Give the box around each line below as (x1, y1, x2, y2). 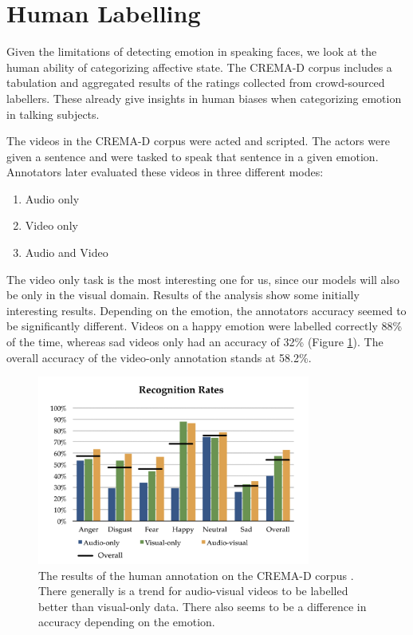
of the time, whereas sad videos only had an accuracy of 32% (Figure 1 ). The (6, 333, 383, 350)
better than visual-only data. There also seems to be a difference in (38, 598, 367, 614)
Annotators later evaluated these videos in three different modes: (6, 164, 324, 180)
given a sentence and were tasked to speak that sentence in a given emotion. (6, 148, 379, 164)
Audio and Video (25, 244, 108, 261)
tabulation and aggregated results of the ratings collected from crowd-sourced (6, 74, 385, 91)
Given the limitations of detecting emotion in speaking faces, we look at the (6, 43, 377, 60)
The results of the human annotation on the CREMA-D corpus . (38, 566, 354, 583)
